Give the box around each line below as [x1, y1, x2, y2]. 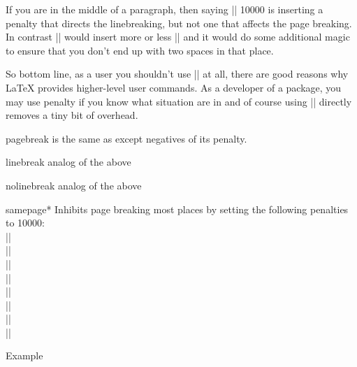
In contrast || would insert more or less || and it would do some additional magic [6, 29, 350, 44]
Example [6, 348, 43, 363]
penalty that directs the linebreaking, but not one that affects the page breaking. [6, 15, 352, 30]
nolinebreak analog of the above [6, 178, 142, 192]
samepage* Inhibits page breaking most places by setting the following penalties [6, 201, 349, 216]
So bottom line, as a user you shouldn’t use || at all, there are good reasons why [6, 66, 349, 81]
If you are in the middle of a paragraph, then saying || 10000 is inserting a [6, 2, 323, 16]
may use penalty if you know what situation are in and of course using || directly [6, 94, 352, 108]
